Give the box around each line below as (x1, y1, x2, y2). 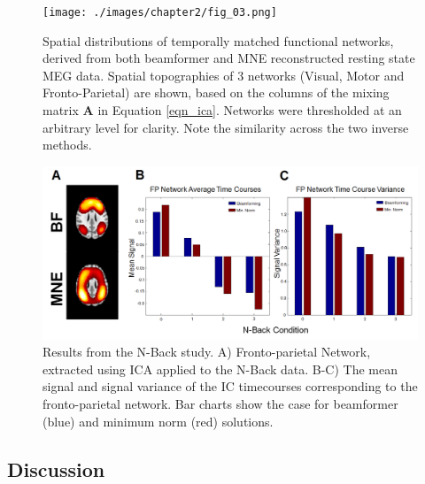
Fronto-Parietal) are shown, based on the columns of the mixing (42, 83, 390, 102)
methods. (42, 135, 92, 154)
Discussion (7, 455, 105, 482)
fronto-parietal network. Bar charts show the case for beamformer (42, 395, 398, 413)
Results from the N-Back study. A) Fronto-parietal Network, (42, 342, 371, 361)
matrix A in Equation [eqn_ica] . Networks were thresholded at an (42, 101, 402, 119)
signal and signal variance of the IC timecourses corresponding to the (42, 377, 418, 396)
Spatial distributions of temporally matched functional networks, (42, 31, 394, 50)
